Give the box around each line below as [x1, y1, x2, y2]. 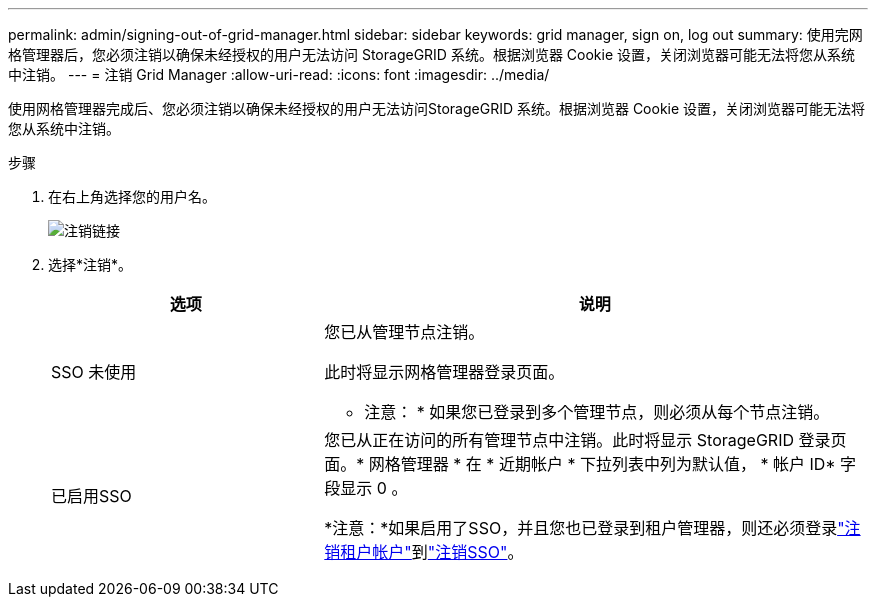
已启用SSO [51, 486, 132, 506]
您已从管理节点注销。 [324, 322, 485, 342]
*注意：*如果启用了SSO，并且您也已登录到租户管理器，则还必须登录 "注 [324, 518, 861, 538]
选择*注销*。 [48, 256, 133, 273]
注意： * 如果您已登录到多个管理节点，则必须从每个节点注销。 [364, 402, 830, 422]
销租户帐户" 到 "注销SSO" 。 [324, 542, 524, 562]
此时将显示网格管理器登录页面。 [324, 362, 565, 382]
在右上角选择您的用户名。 [48, 188, 216, 205]
